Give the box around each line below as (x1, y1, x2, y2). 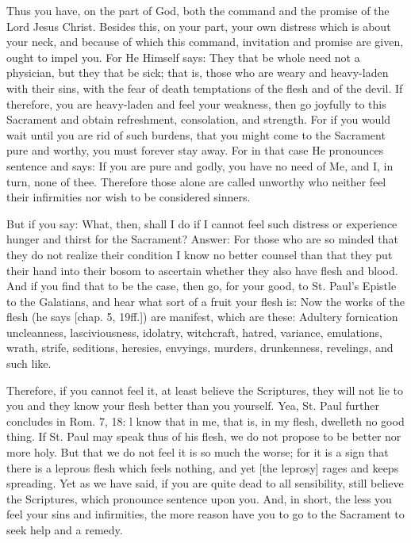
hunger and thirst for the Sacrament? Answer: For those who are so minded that (6, 231, 398, 247)
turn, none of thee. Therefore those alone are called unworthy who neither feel (6, 173, 386, 189)
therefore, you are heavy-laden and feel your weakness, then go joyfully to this (6, 95, 386, 112)
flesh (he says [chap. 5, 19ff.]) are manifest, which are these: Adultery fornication (6, 308, 398, 325)
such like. (6, 355, 52, 372)
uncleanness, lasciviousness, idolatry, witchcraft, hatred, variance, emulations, (6, 323, 382, 340)
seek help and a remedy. (6, 522, 123, 537)
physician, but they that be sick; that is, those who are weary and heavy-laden (6, 64, 389, 81)
